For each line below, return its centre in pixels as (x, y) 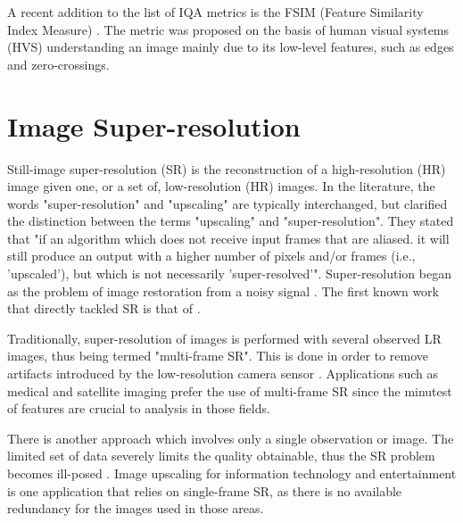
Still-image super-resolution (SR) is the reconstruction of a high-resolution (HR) (227, 168)
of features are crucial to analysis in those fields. (139, 408)
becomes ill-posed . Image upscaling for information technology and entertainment (232, 473)
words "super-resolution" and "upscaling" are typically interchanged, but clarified (227, 203)
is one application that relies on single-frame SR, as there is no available (205, 490)
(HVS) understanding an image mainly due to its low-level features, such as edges (231, 47)
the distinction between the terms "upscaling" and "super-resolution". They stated (231, 221)
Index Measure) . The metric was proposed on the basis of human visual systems (228, 29)
